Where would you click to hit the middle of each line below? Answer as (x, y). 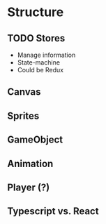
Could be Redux (40, 70)
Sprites (23, 116)
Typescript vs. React (53, 211)
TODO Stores (36, 38)
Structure (36, 12)
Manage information (46, 55)
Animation (30, 163)
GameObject (35, 140)
